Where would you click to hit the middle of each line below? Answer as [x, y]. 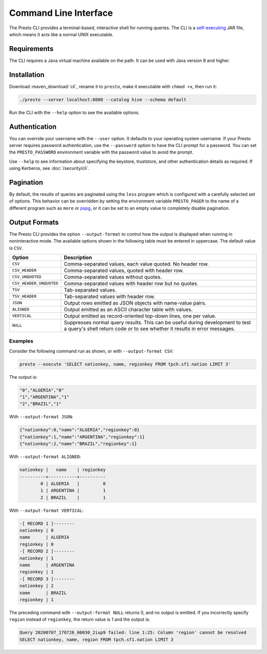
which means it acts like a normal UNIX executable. [61, 34]
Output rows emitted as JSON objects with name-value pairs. [135, 303]
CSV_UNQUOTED [27, 277]
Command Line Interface [61, 13]
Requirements [31, 49]
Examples [21, 341]
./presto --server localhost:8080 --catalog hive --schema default [103, 100]
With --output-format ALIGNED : [45, 457]
